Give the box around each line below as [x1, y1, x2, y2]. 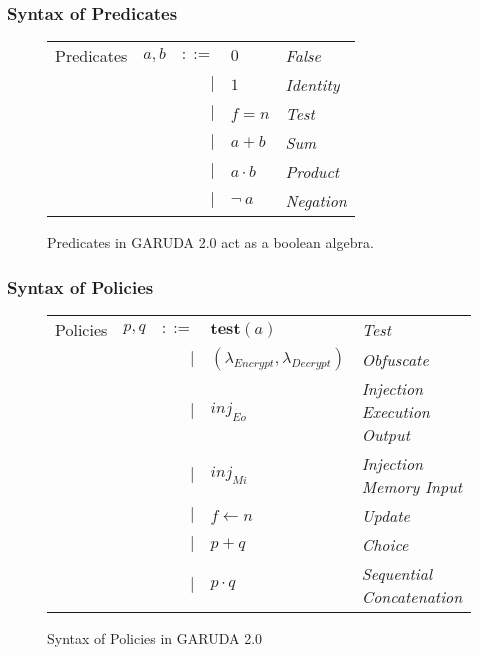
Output [361, 423, 410, 447]
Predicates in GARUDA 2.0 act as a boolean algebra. [47, 232, 374, 253]
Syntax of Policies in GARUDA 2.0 [47, 628, 263, 649]
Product [285, 160, 340, 184]
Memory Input [361, 475, 463, 499]
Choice [361, 533, 409, 557]
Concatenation [361, 585, 463, 609]
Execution [361, 400, 430, 424]
